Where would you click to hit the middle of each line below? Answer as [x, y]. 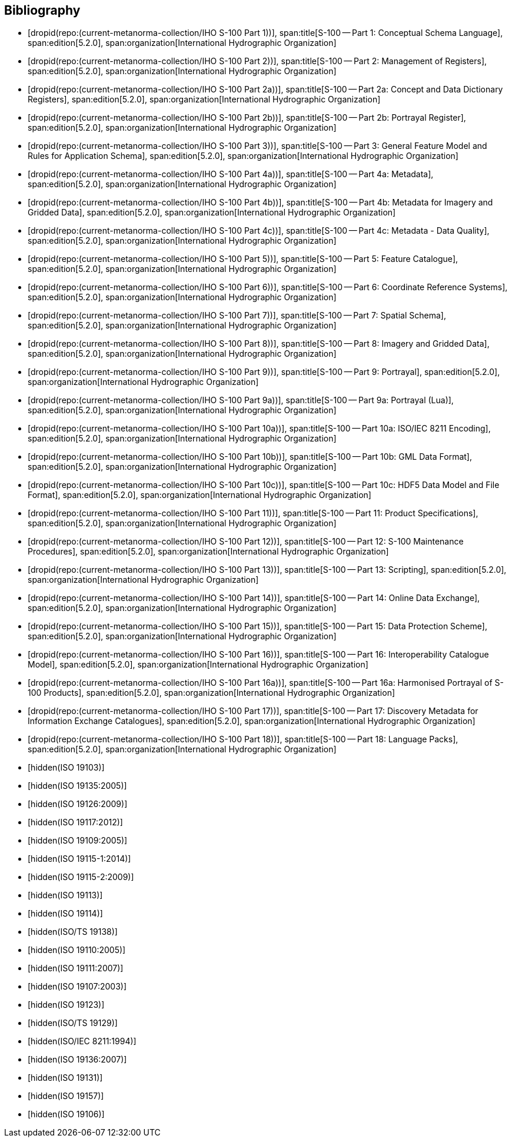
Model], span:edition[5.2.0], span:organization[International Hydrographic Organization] [198, 665]
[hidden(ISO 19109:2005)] [78, 841]
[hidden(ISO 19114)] [65, 914]
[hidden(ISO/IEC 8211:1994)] [82, 1041]
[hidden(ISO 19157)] [66, 1096]
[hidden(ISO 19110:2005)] [77, 950]
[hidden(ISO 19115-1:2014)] [79, 859]
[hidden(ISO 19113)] [65, 895]
